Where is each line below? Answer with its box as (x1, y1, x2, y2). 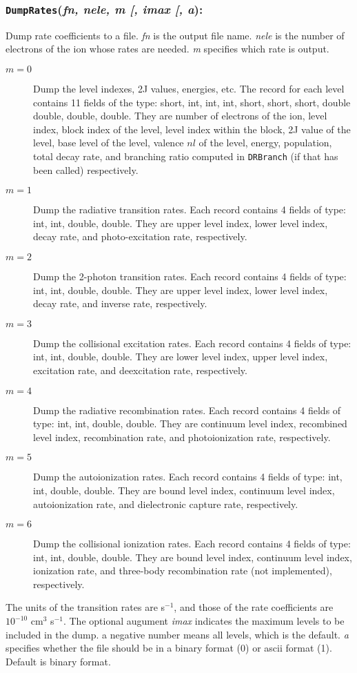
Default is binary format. (6, 654, 111, 668)
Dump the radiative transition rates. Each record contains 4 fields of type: (33, 202, 346, 217)
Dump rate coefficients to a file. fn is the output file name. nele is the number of (6, 28, 345, 42)
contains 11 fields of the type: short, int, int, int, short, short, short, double (33, 95, 351, 109)
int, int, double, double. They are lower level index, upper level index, (33, 349, 328, 364)
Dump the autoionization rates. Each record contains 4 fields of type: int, (33, 469, 343, 484)
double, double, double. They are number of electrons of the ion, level (33, 108, 327, 123)
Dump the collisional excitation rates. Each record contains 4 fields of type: (33, 335, 351, 350)
